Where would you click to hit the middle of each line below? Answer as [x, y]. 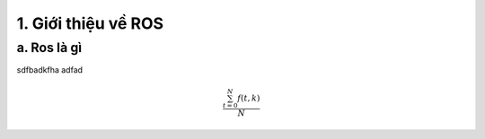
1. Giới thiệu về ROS [90, 23]
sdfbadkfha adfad [50, 70]
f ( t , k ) [249, 98]
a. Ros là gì [49, 48]
